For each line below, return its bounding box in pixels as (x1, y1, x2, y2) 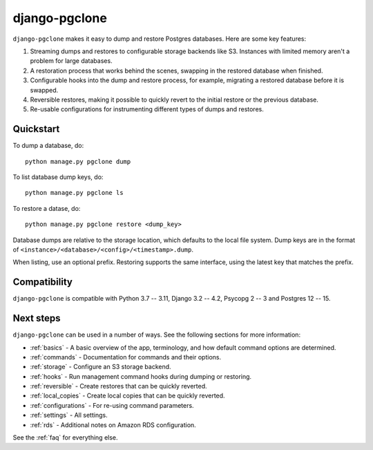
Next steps (12, 312, 61, 324)
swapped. (30, 86, 59, 94)
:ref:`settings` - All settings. (30, 411, 108, 420)
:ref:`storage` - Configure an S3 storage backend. (30, 363, 172, 371)
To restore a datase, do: (12, 204, 81, 212)
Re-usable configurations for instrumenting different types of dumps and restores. (30, 105, 264, 113)
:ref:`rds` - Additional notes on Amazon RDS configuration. (30, 420, 196, 429)
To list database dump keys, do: (12, 173, 104, 181)
